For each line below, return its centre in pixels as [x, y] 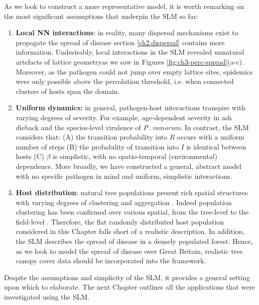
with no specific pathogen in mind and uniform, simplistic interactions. [124, 176]
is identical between [216, 146]
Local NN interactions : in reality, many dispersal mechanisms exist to [127, 33]
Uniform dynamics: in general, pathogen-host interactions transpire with [130, 108]
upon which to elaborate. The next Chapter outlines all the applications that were [129, 287]
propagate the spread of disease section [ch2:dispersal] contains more [120, 42]
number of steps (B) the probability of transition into [97, 146]
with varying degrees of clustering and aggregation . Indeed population [124, 202]
